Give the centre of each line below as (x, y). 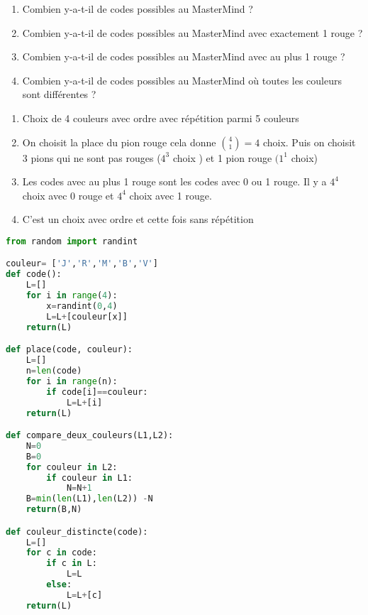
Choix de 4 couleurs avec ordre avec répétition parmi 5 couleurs (161, 118)
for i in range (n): (72, 381)
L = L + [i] (84, 402)
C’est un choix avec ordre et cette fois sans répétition (138, 219)
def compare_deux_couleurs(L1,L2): (90, 436)
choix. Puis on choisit (309, 142)
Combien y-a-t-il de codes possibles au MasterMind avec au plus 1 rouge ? (184, 56)
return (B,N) (54, 510)
